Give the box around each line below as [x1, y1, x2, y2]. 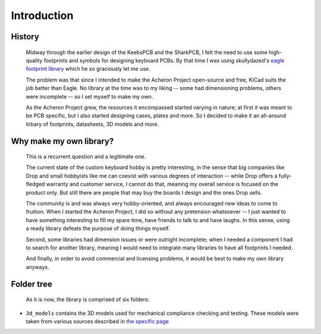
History [11, 32, 40, 42]
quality [26, 57, 43, 64]
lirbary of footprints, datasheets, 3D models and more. [26, 120, 159, 127]
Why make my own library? [11, 136, 114, 146]
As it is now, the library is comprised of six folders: [26, 296, 150, 303]
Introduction [11, 9, 74, 22]
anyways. [26, 263, 50, 270]
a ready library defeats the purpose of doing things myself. [26, 225, 170, 232]
